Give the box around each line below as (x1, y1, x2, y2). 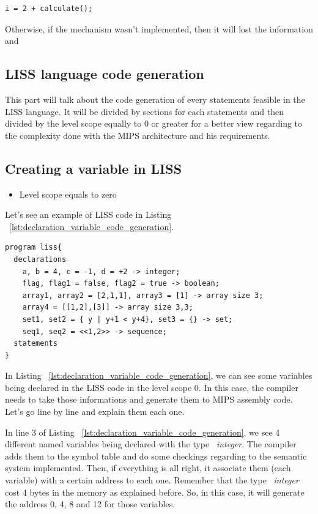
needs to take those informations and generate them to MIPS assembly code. (5, 393, 293, 406)
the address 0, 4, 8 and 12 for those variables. (5, 497, 176, 510)
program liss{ (5, 243, 62, 252)
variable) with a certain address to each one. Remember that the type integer (5, 474, 299, 486)
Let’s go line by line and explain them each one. (5, 405, 185, 418)
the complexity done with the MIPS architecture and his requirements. (5, 128, 270, 141)
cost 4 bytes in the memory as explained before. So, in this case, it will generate (5, 485, 305, 498)
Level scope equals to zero (19, 187, 117, 200)
